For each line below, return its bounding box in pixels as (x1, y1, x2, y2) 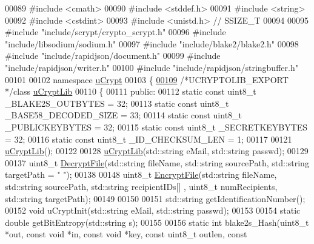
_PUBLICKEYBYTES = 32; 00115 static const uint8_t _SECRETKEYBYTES (5, 120, 308, 133)
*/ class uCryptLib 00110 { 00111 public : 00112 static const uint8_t (5, 85, 256, 98)
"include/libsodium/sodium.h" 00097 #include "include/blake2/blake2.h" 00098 (5, 37, 299, 50)
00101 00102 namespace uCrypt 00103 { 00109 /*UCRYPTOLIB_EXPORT (5, 73, 289, 86)
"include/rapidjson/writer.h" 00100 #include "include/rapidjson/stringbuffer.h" (5, 61, 298, 73)
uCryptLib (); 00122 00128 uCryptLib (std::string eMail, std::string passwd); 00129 (5, 144, 309, 157)
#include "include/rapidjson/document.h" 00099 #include (5, 49, 221, 62)
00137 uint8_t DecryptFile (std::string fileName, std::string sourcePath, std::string (5, 156, 309, 169)
